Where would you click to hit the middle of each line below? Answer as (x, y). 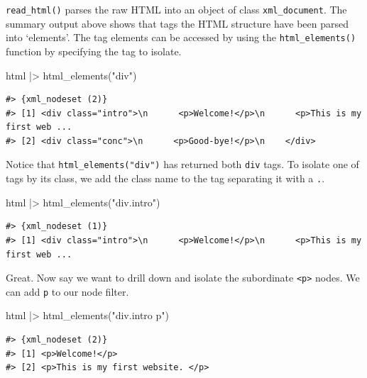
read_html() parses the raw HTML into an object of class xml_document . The (176, 9)
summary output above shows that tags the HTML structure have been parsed (177, 23)
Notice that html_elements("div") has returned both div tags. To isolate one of (182, 164)
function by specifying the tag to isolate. (94, 51)
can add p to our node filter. (67, 291)
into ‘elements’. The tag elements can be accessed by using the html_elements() (181, 37)
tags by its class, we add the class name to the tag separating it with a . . (165, 178)
